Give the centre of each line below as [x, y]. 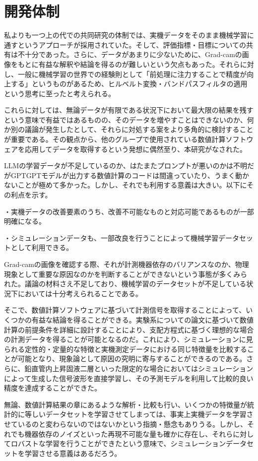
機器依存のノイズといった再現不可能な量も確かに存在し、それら [129, 433]
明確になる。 [25, 221]
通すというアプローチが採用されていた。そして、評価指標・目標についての [125, 44]
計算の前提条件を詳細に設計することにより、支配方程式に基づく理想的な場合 [129, 329]
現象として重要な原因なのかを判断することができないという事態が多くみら [126, 274]
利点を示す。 [31, 195]
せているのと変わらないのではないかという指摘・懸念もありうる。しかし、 [126, 424]
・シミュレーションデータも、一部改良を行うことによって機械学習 [111, 237]
